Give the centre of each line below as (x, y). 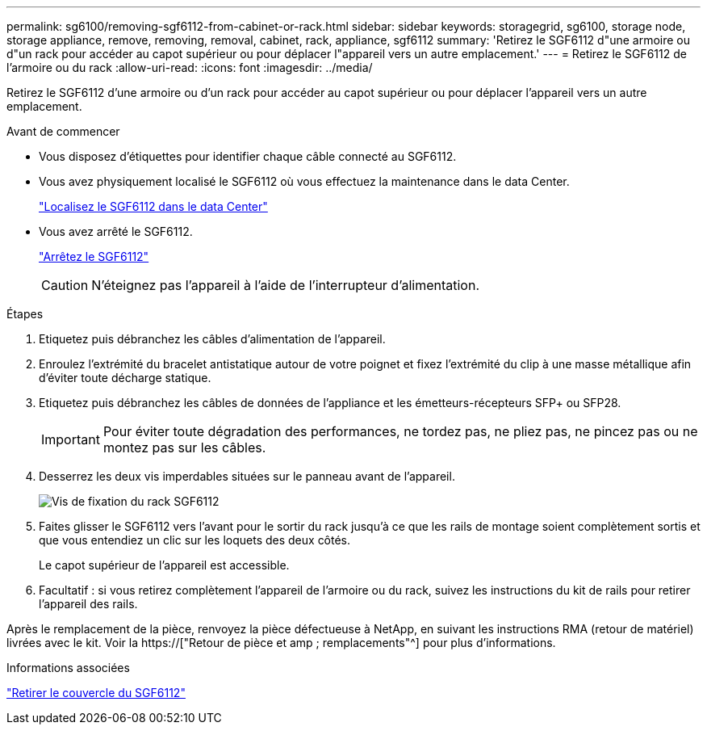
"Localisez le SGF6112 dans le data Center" (153, 206)
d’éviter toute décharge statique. (125, 378)
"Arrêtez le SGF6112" (94, 256)
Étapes (25, 314)
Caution (65, 285)
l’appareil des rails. (88, 604)
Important (71, 439)
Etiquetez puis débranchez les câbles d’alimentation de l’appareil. (212, 339)
